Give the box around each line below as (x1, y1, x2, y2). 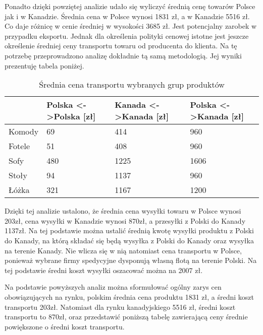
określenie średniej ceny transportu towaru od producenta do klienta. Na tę (5, 40, 237, 51)
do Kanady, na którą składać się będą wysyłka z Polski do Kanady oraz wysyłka (5, 235, 254, 245)
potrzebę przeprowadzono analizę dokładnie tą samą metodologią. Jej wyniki (5, 50, 242, 60)
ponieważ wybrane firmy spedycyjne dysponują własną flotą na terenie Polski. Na (5, 255, 257, 265)
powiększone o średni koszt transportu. (5, 321, 125, 331)
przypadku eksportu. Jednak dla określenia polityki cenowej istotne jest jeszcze (5, 30, 249, 41)
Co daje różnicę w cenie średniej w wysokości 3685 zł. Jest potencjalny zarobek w (5, 21, 257, 31)
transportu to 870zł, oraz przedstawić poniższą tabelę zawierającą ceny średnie (5, 311, 248, 322)
